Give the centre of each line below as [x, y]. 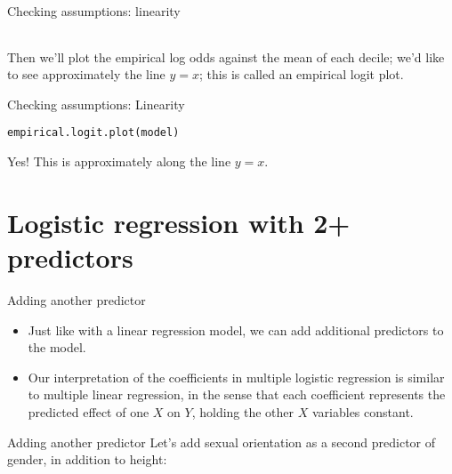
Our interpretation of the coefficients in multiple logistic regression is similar [236, 377]
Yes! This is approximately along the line [119, 161]
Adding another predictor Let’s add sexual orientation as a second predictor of [222, 442]
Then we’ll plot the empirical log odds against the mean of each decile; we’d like [226, 56]
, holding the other [243, 411]
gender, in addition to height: [87, 459]
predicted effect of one [89, 411]
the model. [57, 347]
